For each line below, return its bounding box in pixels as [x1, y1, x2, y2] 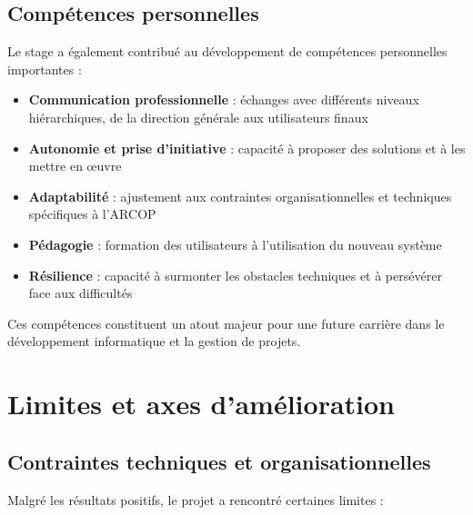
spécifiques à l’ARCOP [28, 204, 156, 223]
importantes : [7, 59, 82, 78]
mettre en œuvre [28, 156, 122, 175]
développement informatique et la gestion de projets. [7, 332, 301, 351]
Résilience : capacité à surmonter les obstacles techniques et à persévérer [28, 265, 442, 284]
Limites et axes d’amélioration [7, 385, 395, 422]
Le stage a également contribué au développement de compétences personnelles [7, 42, 448, 61]
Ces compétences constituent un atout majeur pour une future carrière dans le [7, 313, 445, 332]
